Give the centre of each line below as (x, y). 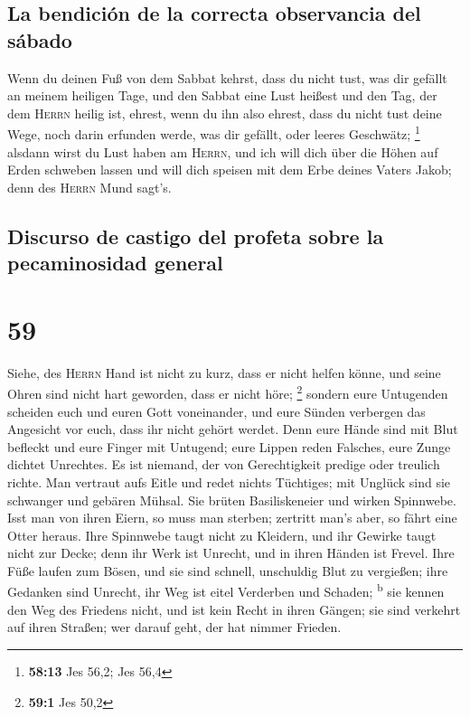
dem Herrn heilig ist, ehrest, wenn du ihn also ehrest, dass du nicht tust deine (225, 113)
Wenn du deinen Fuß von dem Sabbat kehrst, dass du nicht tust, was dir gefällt (227, 77)
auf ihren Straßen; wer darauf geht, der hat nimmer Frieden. (174, 627)
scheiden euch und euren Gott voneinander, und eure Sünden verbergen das (216, 411)
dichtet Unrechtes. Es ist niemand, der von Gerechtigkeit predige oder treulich (224, 464)
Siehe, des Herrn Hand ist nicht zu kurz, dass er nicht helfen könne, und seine (224, 372)
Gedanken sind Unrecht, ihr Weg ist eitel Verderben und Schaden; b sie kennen (226, 590)
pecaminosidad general (115, 263)
